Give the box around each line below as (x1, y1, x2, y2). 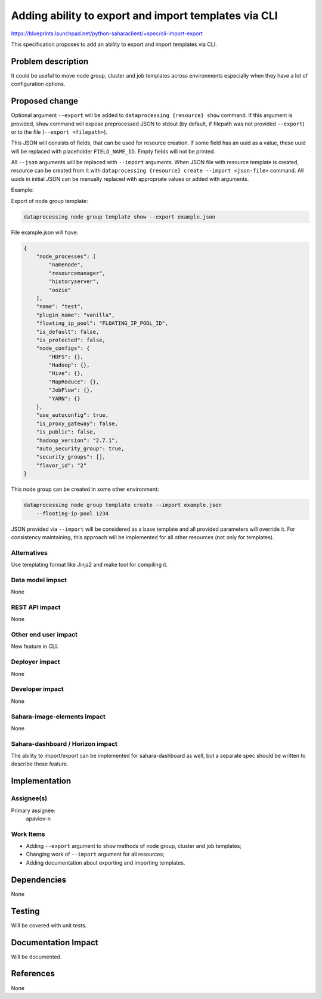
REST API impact (11, 603, 61, 611)
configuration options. (11, 81, 66, 88)
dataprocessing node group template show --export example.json (23, 213, 216, 220)
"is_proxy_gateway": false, (36, 420, 119, 427)
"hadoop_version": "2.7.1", (36, 437, 119, 444)
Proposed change (11, 96, 79, 106)
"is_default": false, (36, 328, 100, 335)
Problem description (11, 56, 89, 66)
